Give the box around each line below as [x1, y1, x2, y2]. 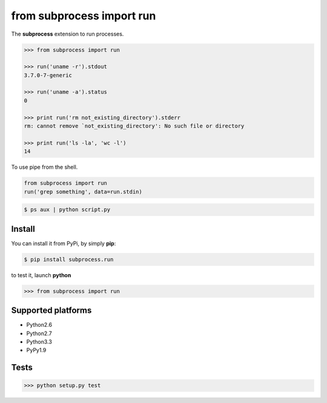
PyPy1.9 [26, 347, 47, 354]
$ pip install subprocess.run [24, 256, 114, 263]
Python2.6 [26, 321, 53, 329]
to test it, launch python [11, 271, 71, 278]
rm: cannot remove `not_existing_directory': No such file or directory [24, 123, 245, 129]
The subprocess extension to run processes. [11, 30, 124, 38]
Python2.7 [26, 330, 52, 337]
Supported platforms [11, 306, 92, 316]
